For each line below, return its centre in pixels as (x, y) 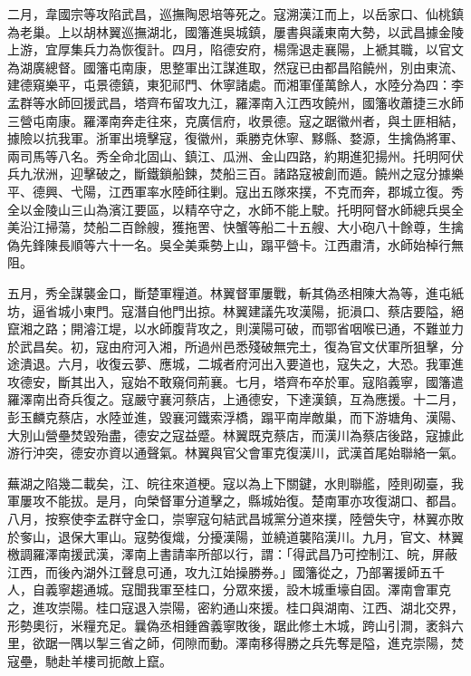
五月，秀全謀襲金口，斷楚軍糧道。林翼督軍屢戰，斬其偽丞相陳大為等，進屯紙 (235, 292)
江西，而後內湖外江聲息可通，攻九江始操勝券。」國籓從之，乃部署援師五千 (226, 571)
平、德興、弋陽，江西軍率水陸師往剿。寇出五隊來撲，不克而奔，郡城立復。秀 (235, 191)
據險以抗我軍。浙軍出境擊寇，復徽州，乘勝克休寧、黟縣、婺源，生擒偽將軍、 (235, 138)
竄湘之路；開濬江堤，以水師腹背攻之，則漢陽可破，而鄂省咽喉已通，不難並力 (235, 328)
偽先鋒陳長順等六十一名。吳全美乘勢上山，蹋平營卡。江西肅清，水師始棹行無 (235, 244)
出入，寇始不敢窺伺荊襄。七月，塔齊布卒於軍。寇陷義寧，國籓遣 (273, 381)
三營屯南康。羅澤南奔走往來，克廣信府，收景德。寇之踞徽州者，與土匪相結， (235, 120)
